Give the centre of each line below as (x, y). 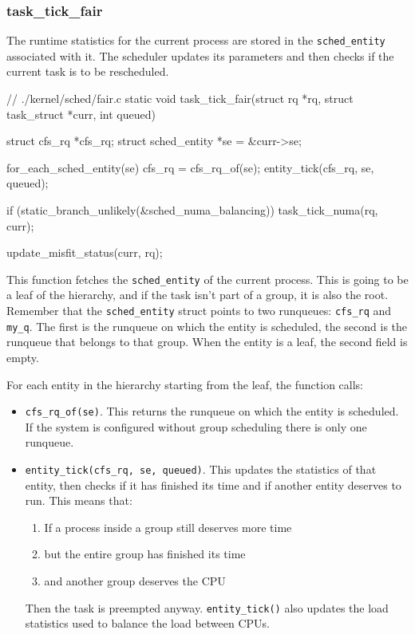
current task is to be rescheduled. (88, 71)
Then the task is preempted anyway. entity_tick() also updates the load (207, 607)
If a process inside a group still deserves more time (168, 527)
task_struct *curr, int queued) (81, 114)
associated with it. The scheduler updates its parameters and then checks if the (200, 55)
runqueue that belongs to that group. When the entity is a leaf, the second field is (207, 342)
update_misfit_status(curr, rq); (85, 252)
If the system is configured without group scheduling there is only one (196, 426)
